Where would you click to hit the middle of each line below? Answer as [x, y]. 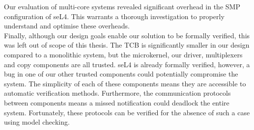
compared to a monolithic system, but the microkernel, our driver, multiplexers [123, 54]
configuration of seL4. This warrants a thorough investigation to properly [114, 16]
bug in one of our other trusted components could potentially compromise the [121, 74]
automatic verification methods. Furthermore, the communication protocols [117, 93]
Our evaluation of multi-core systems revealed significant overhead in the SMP [122, 6]
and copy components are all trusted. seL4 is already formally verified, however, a [127, 64]
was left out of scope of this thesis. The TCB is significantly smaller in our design [127, 45]
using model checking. [37, 122]
